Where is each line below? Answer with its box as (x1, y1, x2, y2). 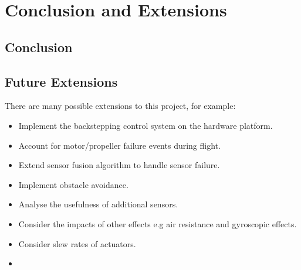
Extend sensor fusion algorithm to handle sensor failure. (18, 159, 220, 171)
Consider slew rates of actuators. (18, 237, 136, 250)
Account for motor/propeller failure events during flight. (18, 139, 221, 151)
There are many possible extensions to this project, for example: (5, 100, 236, 112)
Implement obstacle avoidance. (18, 178, 128, 190)
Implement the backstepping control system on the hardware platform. (18, 119, 273, 131)
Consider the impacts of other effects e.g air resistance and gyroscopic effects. (18, 217, 297, 230)
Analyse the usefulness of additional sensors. (18, 198, 178, 210)
